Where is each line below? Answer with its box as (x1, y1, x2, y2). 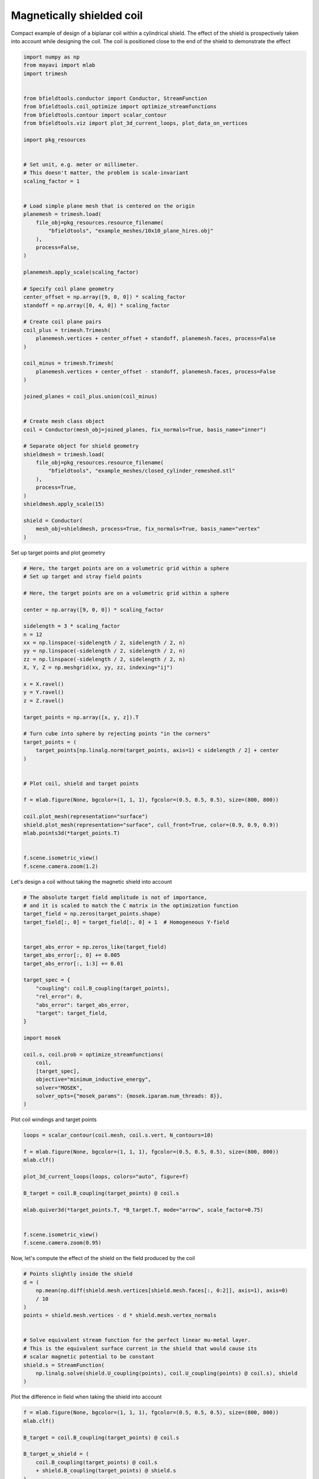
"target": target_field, (35, 1010, 108, 1017)
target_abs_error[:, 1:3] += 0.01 (23, 960, 123, 967)
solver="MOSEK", (35, 1084, 83, 1091)
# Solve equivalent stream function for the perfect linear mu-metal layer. (23, 1337, 251, 1344)
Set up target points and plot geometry (11, 549, 106, 556)
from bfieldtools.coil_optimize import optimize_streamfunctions (23, 104, 217, 110)
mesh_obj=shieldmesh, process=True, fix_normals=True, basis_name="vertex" (35, 525, 261, 532)
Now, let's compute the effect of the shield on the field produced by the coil (11, 1255, 195, 1262)
